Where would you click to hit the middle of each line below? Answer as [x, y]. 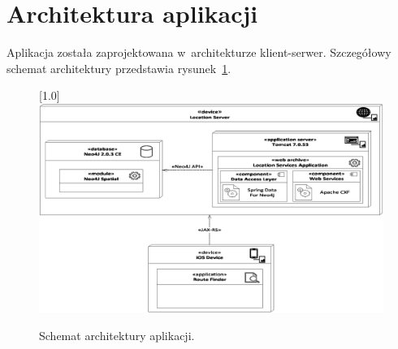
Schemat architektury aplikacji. [117, 336]
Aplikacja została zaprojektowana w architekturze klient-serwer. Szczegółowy [199, 52]
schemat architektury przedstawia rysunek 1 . [119, 68]
